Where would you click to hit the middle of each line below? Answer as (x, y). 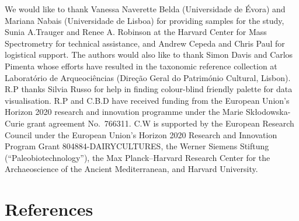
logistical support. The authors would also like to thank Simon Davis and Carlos (149, 55)
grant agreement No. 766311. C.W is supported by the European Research (161, 123)
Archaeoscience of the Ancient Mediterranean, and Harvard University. (131, 169)
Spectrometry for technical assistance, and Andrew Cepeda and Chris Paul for (145, 43)
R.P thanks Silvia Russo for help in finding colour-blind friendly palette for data (149, 89)
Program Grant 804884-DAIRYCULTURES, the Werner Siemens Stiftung (137, 146)
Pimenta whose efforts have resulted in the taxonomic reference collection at (141, 66)
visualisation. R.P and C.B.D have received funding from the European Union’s (147, 100)
